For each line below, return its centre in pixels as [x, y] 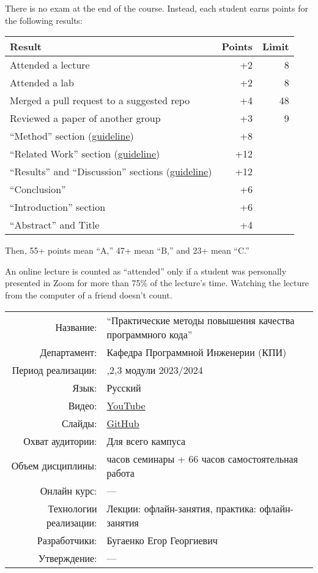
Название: [76, 327]
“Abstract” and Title [55, 225]
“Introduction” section [58, 207]
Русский [124, 387]
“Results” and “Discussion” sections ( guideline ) [111, 172]
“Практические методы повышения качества [201, 320]
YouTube [126, 405]
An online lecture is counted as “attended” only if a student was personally [146, 271]
